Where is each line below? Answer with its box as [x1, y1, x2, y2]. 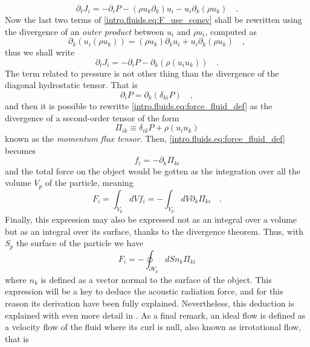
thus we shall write [5, 46, 75, 59]
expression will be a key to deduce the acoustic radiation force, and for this [5, 285, 283, 298]
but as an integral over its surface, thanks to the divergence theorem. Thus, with [5, 224, 304, 237]
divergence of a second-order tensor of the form [5, 111, 179, 124]
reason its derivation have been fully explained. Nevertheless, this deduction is [5, 297, 294, 310]
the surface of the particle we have [16, 237, 144, 249]
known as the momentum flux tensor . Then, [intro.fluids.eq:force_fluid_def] [5, 132, 285, 145]
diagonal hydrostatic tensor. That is [5, 78, 138, 91]
